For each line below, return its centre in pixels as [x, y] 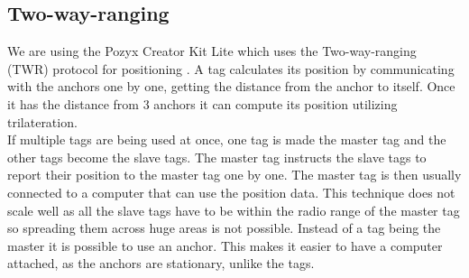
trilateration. [42, 121]
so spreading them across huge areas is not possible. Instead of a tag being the [224, 228]
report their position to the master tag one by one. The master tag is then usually [234, 175]
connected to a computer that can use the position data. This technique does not [231, 192]
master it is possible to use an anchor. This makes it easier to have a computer [225, 245]
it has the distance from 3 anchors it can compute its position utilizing [202, 103]
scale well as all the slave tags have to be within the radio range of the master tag [234, 210]
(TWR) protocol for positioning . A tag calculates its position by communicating [231, 68]
